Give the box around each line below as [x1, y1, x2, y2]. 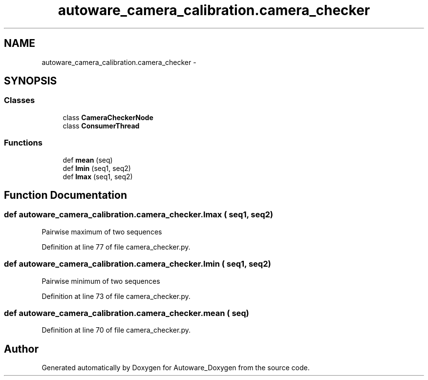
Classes [4, 95, 35, 106]
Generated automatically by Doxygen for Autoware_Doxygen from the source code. [42, 363, 310, 372]
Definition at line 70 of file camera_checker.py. [42, 326, 191, 335]
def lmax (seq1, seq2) [63, 172, 133, 181]
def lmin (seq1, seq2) [63, 164, 131, 172]
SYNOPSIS [4, 75, 57, 87]
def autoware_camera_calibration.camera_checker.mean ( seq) [4, 308, 249, 318]
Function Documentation [4, 189, 127, 201]
